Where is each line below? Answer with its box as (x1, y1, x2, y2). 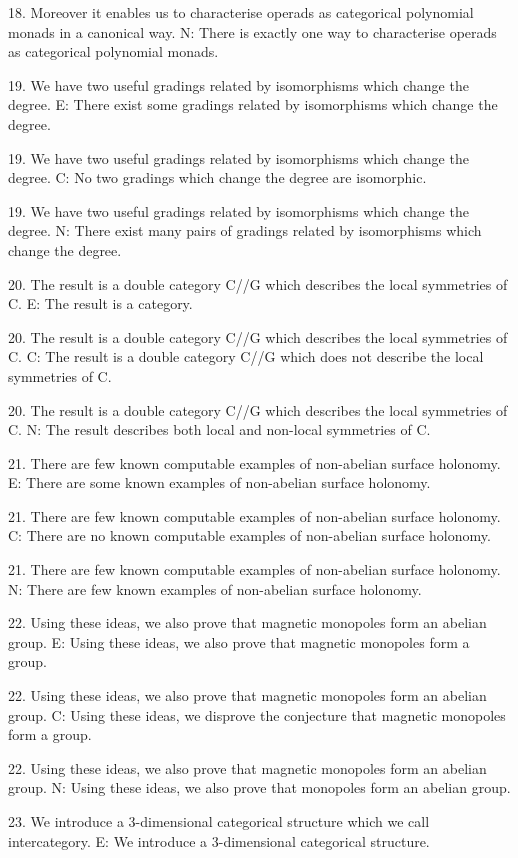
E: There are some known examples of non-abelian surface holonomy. (8, 472, 431, 493)
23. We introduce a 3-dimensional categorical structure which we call (8, 811, 430, 831)
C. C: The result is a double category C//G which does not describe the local (8, 346, 484, 367)
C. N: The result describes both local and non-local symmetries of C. (8, 419, 431, 440)
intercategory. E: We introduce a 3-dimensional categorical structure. (8, 830, 430, 851)
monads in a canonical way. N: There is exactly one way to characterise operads (8, 21, 497, 42)
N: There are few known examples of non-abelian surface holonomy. (8, 578, 422, 599)
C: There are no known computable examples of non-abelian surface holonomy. (8, 525, 491, 546)
